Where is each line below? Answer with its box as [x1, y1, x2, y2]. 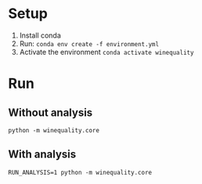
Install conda [19, 31, 61, 40]
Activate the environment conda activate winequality [19, 47, 194, 56]
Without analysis [8, 106, 93, 119]
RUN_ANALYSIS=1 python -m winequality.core [8, 168, 153, 176]
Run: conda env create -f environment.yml [19, 38, 159, 48]
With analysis [8, 148, 77, 161]
